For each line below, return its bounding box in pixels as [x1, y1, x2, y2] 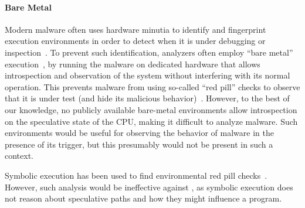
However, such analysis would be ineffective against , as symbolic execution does [5, 180, 293, 193]
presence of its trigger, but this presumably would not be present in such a [5, 138, 273, 150]
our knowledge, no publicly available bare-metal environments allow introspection [5, 103, 297, 115]
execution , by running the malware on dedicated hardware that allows [5, 57, 260, 70]
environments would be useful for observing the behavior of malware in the [5, 127, 274, 139]
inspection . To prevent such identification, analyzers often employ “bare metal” [5, 46, 293, 58]
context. [5, 149, 33, 162]
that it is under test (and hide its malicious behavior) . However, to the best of [5, 92, 290, 104]
